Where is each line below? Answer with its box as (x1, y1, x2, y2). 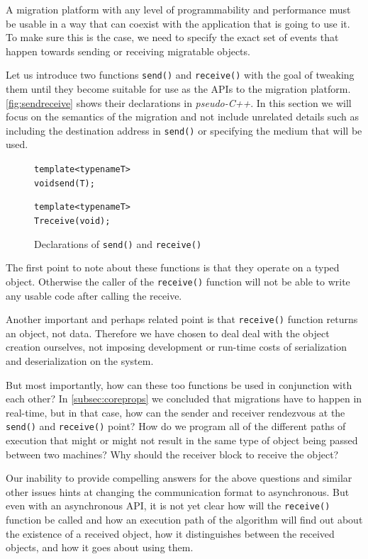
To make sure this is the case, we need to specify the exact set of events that (6, 30, 339, 45)
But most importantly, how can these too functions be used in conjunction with (6, 377, 352, 392)
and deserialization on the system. (6, 354, 154, 368)
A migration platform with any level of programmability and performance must (6, 2, 351, 16)
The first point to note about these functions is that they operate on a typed (6, 260, 340, 275)
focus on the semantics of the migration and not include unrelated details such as (6, 109, 359, 124)
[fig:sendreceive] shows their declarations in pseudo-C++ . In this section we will (6, 95, 352, 110)
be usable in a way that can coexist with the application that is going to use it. (6, 16, 350, 30)
